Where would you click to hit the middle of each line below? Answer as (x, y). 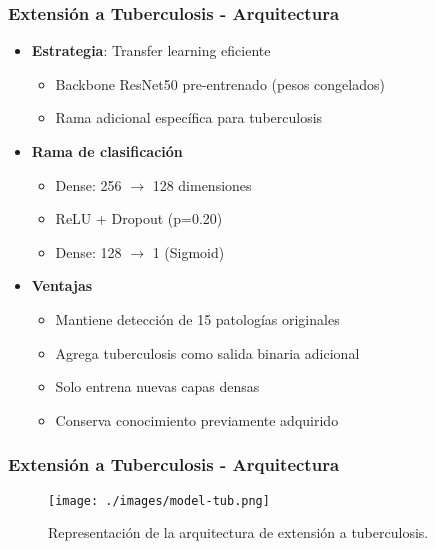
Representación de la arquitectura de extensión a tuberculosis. (238, 532)
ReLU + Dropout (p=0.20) (139, 218)
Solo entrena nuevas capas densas (157, 386)
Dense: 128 (88, 251)
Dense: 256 (88, 184)
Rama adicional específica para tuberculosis (189, 117)
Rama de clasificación (107, 151)
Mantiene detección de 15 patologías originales (197, 318)
